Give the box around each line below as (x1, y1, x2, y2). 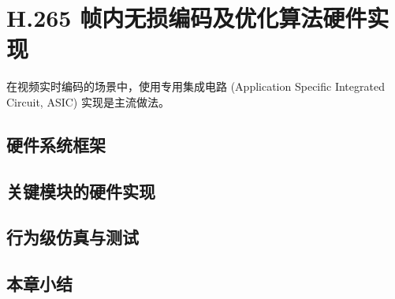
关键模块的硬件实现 (6, 178, 155, 203)
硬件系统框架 (6, 132, 106, 156)
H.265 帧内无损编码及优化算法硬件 (6, 2, 367, 34)
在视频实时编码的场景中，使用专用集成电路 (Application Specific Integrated (6, 78, 385, 95)
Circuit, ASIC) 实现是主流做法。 (6, 93, 170, 110)
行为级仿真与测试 (6, 225, 139, 249)
